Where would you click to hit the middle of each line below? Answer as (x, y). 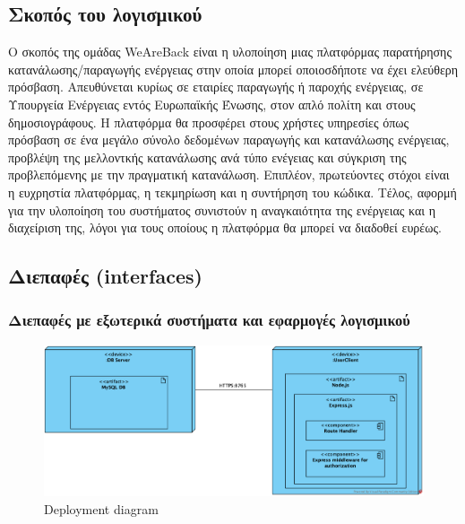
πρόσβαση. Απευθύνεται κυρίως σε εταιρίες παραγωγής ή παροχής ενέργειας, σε (216, 87)
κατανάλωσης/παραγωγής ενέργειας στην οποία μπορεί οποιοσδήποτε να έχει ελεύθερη (233, 69)
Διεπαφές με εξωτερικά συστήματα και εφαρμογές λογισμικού (209, 320)
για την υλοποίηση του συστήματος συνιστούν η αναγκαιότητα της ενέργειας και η (222, 210)
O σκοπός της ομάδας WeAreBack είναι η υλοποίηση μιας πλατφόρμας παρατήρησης (230, 52)
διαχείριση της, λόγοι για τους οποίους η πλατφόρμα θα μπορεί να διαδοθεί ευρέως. (225, 227)
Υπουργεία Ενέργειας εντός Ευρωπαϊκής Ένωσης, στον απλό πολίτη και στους (212, 104)
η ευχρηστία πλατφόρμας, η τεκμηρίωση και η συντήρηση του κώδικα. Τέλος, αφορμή (232, 192)
